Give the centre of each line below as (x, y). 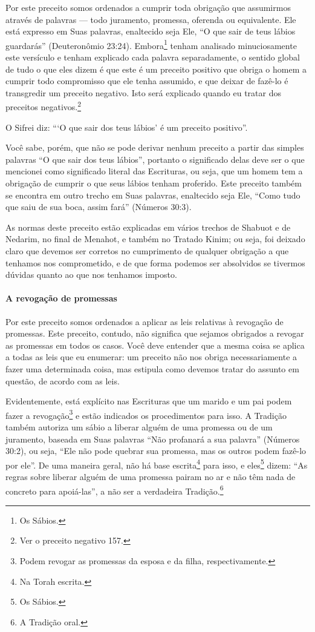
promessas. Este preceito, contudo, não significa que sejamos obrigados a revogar (155, 333)
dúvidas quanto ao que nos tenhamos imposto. (91, 275)
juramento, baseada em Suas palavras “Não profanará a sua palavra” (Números (153, 439)
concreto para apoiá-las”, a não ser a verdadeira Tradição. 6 (115, 490)
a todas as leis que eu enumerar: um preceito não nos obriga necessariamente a (151, 357)
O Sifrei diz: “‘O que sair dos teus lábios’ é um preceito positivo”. (127, 127)
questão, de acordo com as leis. (63, 380)
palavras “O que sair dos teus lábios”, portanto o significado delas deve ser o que (155, 159)
